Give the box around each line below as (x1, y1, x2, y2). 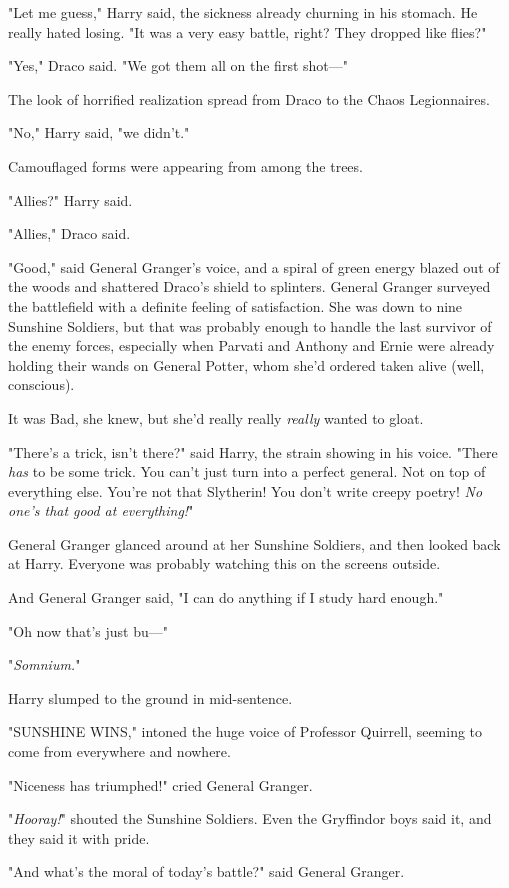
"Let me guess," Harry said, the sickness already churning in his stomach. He (8, 2, 478, 22)
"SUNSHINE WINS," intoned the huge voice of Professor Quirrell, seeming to (8, 721, 483, 742)
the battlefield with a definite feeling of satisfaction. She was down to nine (8, 295, 463, 316)
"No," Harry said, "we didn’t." (8, 122, 190, 143)
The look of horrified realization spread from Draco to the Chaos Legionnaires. (8, 88, 490, 109)
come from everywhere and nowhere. (8, 741, 231, 762)
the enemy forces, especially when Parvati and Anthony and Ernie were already (8, 335, 495, 356)
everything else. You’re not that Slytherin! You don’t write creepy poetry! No (8, 480, 483, 501)
